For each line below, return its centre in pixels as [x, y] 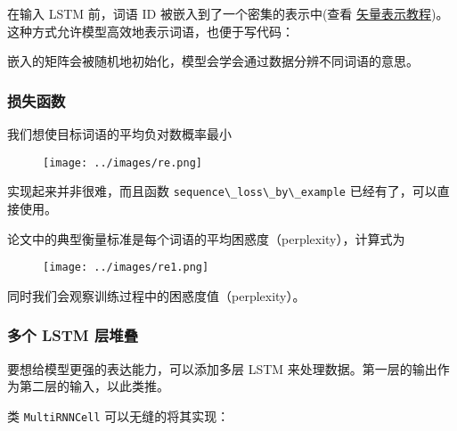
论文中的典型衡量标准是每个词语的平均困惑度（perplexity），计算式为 [206, 238]
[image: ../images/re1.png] [126, 268]
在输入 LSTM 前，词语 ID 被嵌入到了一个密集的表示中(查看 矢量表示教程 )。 [228, 13]
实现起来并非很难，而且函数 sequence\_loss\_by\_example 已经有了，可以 [222, 191]
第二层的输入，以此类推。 [94, 386]
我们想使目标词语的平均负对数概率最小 [119, 134]
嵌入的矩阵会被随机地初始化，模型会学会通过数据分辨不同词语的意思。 [213, 61]
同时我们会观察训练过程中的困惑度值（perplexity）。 [156, 295]
